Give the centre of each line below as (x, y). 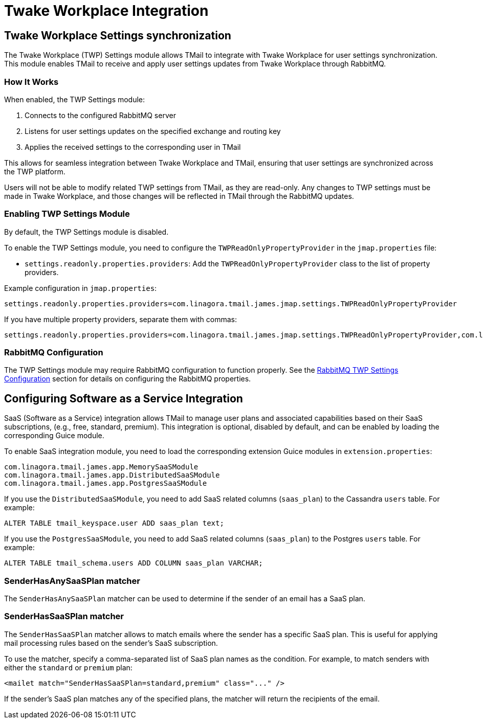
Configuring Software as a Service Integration (124, 398)
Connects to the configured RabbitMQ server (100, 115)
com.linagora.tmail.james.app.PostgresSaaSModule (106, 483)
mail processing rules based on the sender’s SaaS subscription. (111, 643)
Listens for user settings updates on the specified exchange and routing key (153, 131)
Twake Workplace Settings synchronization (118, 35)
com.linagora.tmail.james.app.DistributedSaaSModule (112, 475)
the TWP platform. (35, 171)
